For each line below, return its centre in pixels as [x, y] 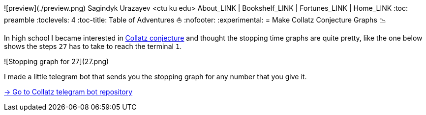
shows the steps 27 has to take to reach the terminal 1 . [93, 46]
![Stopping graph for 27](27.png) [57, 61]
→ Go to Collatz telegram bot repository [68, 92]
